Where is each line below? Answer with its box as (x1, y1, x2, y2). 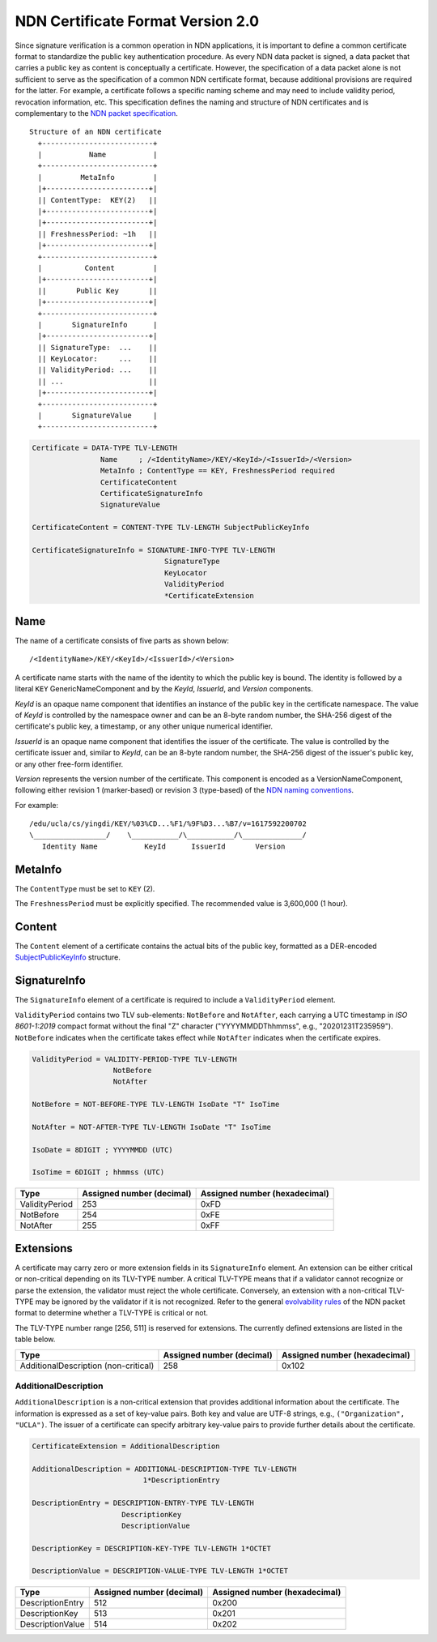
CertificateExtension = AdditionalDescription (32, 1442, 220, 1451)
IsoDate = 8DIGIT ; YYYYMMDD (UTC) (32, 1145, 173, 1154)
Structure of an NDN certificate (29, 127, 162, 137)
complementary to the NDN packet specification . (15, 108, 178, 118)
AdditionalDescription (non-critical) (19, 1360, 155, 1371)
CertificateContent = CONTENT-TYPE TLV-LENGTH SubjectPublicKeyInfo (32, 523, 310, 532)
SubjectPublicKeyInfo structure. (15, 952, 121, 962)
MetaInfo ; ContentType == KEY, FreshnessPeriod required (100, 466, 336, 476)
